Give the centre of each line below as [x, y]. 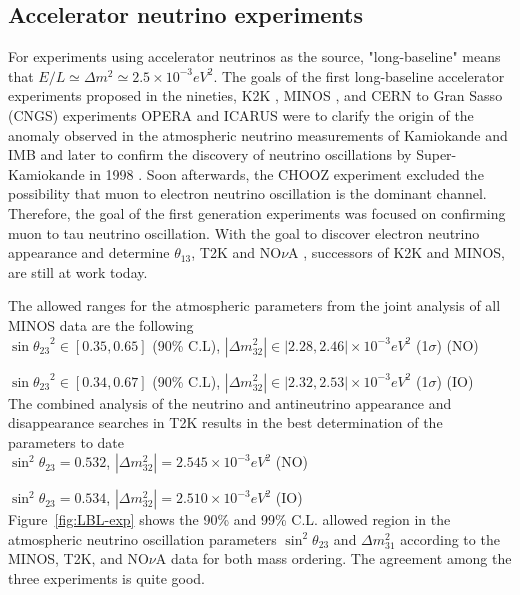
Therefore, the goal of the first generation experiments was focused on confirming [257, 212]
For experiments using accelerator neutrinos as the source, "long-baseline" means [254, 56]
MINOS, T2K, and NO [78, 558]
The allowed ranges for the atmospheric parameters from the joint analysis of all [254, 305]
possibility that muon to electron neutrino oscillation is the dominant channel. [247, 193]
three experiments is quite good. [107, 578]
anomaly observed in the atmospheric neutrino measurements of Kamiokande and [258, 134]
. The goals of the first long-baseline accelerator [359, 75]
